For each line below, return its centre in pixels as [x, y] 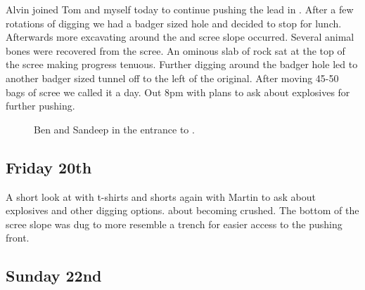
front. [18, 238]
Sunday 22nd [54, 276]
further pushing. [40, 106]
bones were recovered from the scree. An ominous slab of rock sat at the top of [175, 50]
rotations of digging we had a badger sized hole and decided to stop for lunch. [174, 23]
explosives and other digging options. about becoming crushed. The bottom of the [182, 210]
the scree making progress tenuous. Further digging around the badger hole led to [182, 64]
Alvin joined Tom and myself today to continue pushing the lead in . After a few [180, 9]
